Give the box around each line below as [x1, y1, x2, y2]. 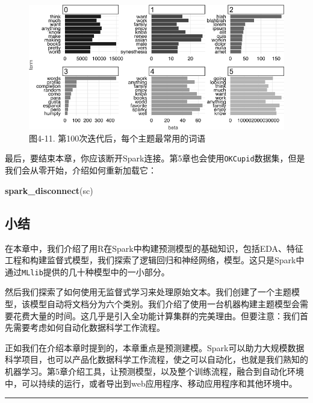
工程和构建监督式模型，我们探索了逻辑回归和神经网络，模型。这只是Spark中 [5, 254, 305, 266]
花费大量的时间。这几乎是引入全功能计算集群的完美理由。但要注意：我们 [13, 309, 300, 322]
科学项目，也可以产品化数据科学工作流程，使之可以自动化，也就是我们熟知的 [5, 353, 308, 366]
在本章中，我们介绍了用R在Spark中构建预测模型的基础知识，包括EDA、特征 [5, 242, 304, 254]
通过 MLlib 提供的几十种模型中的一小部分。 [5, 265, 170, 278]
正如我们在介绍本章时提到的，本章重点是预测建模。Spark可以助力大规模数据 [5, 341, 305, 354]
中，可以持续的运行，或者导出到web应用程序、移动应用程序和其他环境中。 [5, 376, 297, 389]
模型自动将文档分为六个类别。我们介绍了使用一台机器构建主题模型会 [29, 297, 300, 310]
